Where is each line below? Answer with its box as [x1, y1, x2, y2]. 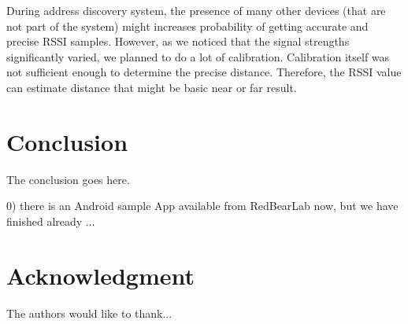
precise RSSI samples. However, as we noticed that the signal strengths [6, 33, 350, 50]
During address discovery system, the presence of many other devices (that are [6, 2, 386, 18]
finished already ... [6, 212, 95, 229]
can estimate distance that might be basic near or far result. [6, 79, 297, 95]
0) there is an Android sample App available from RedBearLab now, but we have [6, 197, 399, 214]
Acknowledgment [6, 259, 195, 291]
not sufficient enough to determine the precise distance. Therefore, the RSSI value [6, 64, 402, 80]
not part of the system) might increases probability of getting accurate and [6, 17, 369, 34]
